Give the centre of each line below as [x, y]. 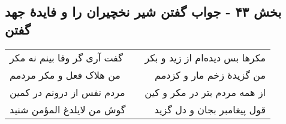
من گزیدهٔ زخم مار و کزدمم [210, 75]
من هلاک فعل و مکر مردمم [65, 75]
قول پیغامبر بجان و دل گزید [210, 109]
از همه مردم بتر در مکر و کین [205, 92]
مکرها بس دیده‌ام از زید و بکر [205, 57]
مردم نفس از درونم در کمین [67, 92]
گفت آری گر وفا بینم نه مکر [66, 57]
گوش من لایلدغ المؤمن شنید [68, 109]
